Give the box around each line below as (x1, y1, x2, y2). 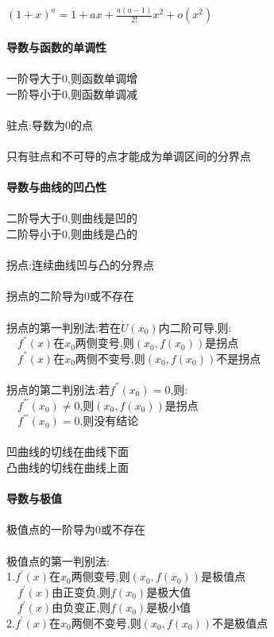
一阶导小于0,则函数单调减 (6, 85, 137, 102)
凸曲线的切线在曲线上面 (6, 458, 129, 475)
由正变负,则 (52, 583, 111, 600)
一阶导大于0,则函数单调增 (6, 70, 137, 87)
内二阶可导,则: (158, 318, 232, 335)
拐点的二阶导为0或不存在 (6, 288, 134, 304)
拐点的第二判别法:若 (6, 380, 110, 397)
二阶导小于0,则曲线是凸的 (6, 226, 137, 242)
